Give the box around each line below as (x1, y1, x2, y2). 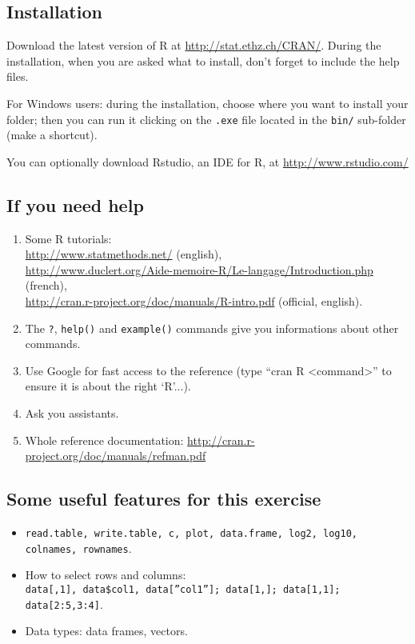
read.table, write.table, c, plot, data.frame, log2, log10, (25, 528, 358, 540)
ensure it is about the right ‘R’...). (25, 378, 191, 394)
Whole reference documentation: (25, 431, 184, 448)
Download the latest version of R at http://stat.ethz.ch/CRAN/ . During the (6, 37, 381, 54)
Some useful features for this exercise (6, 486, 321, 511)
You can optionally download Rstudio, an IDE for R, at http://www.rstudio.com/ (6, 153, 409, 170)
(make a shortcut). (6, 126, 98, 143)
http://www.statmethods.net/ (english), (25, 246, 222, 262)
